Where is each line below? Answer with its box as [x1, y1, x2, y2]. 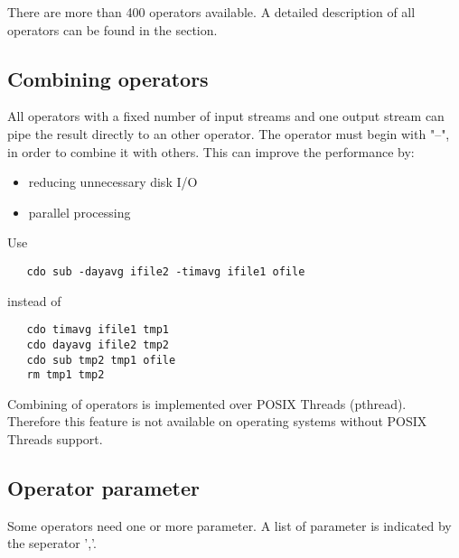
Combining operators [7, 64, 209, 92]
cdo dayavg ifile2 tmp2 [26, 338, 169, 351]
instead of [7, 291, 61, 310]
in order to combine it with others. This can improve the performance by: [7, 142, 415, 161]
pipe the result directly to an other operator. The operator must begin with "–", [7, 124, 450, 143]
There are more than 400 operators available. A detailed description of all [7, 3, 416, 21]
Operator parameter [7, 474, 200, 501]
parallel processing [28, 202, 131, 221]
